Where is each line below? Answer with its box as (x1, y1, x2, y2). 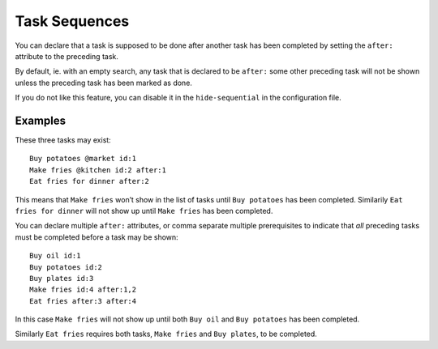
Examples (15, 113, 67, 127)
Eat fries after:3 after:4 (29, 296, 137, 305)
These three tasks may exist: (15, 135, 111, 145)
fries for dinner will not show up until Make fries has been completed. (15, 206, 273, 215)
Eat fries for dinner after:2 (29, 177, 150, 186)
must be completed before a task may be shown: (15, 232, 178, 242)
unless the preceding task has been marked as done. (15, 78, 192, 87)
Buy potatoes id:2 (29, 262, 103, 271)
